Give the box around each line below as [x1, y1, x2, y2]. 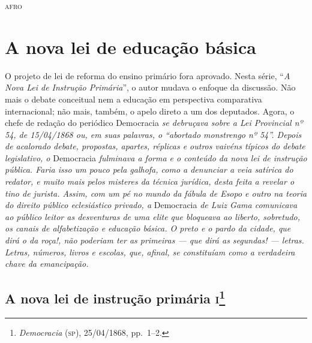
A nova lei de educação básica [5, 34, 256, 59]
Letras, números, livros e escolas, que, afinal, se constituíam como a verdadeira [5, 245, 295, 258]
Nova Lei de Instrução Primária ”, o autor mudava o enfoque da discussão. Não [5, 81, 296, 94]
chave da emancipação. [5, 257, 89, 270]
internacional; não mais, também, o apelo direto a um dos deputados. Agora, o [5, 104, 295, 117]
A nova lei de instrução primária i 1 [5, 287, 226, 308]
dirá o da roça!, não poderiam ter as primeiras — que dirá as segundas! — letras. [5, 234, 304, 246]
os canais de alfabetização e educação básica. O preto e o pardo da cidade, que [5, 222, 291, 234]
